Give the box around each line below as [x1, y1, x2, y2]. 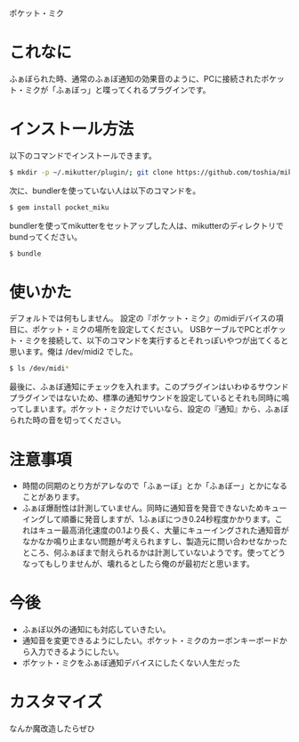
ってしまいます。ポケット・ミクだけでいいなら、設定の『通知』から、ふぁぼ [9, 404, 289, 414]
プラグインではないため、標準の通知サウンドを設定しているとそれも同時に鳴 [9, 393, 290, 404]
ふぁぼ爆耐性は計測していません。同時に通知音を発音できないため [21, 502, 264, 514]
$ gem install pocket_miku [9, 203, 109, 212]
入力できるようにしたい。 [29, 647, 125, 657]
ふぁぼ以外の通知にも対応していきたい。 [21, 624, 171, 635]
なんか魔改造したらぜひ [9, 723, 95, 734]
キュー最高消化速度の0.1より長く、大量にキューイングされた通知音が [37, 525, 289, 536]
